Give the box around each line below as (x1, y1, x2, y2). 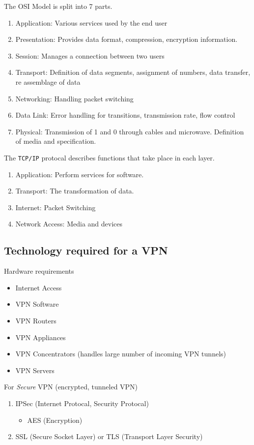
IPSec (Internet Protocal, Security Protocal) (15, 398, 149, 408)
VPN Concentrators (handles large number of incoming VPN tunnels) (15, 349, 226, 359)
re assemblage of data (15, 76, 81, 87)
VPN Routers (15, 315, 56, 325)
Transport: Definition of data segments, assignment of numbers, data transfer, (15, 67, 251, 77)
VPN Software (15, 299, 59, 309)
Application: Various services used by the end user (15, 17, 168, 28)
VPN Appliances (15, 332, 66, 342)
